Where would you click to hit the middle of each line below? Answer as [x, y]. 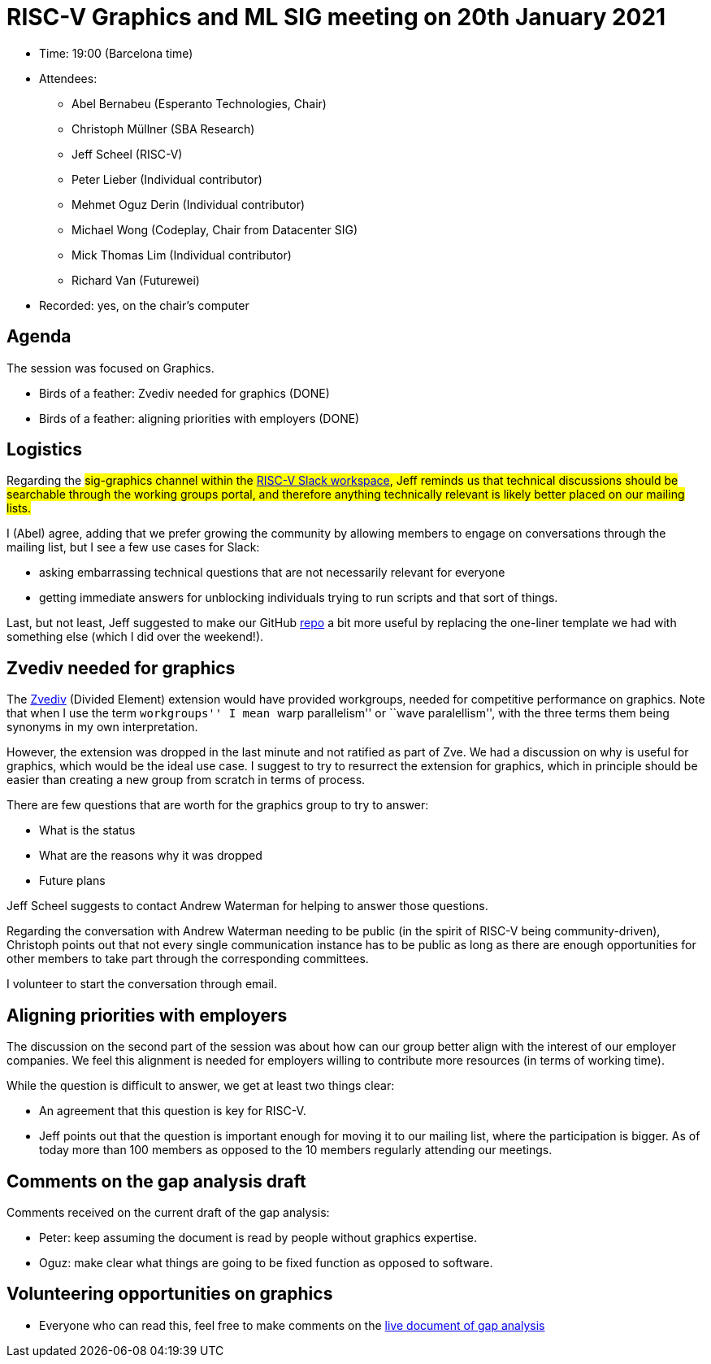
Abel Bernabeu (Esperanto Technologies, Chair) [199, 103]
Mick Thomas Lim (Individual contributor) [182, 255]
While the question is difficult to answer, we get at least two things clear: [201, 1086]
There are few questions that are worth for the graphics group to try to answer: [218, 805]
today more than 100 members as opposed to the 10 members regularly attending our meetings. [296, 1150]
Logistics [44, 450]
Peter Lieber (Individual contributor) [167, 179]
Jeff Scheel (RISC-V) [127, 154]
